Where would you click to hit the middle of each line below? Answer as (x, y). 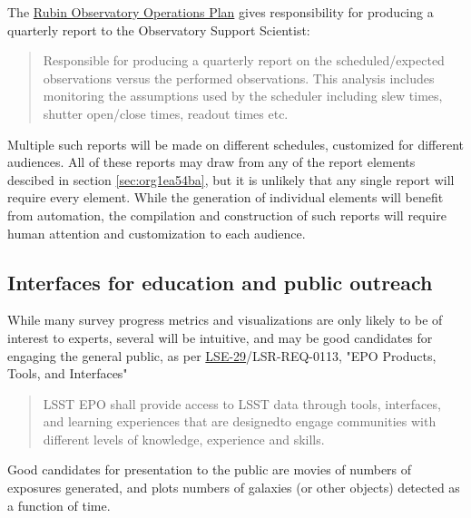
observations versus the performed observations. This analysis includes (239, 78)
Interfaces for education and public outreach (220, 282)
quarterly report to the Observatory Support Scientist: (159, 29)
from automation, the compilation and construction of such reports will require (227, 215)
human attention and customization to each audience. (157, 233)
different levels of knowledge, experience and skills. (184, 439)
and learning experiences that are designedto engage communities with (240, 421)
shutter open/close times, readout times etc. (166, 113)
